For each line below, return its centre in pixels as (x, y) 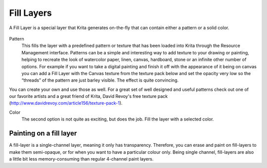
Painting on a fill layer (43, 133)
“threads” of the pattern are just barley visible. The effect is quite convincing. (100, 80)
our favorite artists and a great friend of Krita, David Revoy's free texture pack (89, 96)
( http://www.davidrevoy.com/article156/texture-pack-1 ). (66, 103)
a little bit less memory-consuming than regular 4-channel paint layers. (81, 159)
